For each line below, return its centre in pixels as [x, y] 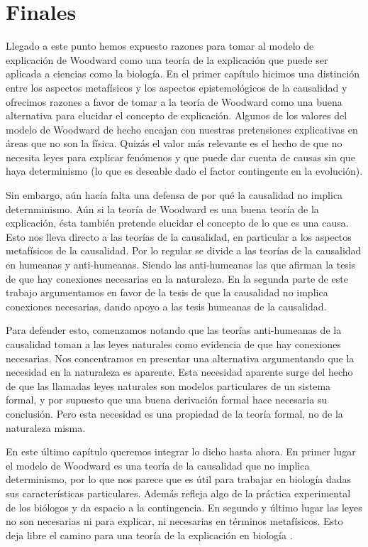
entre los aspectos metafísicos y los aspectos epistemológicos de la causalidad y [177, 87]
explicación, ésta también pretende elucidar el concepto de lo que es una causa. [177, 223]
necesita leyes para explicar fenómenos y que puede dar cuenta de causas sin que [180, 157]
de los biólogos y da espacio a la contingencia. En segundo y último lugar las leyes [184, 507]
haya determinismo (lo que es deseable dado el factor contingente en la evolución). [184, 171]
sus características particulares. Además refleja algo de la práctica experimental [178, 493]
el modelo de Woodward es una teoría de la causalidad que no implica [158, 465]
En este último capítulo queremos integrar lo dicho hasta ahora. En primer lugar [181, 451]
